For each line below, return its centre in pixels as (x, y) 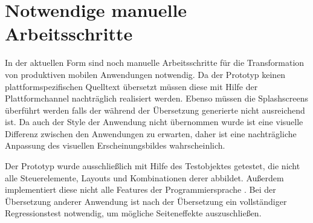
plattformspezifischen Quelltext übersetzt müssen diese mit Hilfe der (131, 86)
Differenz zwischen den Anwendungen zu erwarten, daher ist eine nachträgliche (151, 133)
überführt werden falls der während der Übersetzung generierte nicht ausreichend (155, 110)
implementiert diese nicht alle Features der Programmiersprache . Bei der (140, 189)
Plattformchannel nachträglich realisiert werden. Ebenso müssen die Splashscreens (157, 98)
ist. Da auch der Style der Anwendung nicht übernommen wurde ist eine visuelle (154, 122)
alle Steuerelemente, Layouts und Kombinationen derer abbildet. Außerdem (144, 177)
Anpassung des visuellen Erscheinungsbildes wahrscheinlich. (115, 145)
